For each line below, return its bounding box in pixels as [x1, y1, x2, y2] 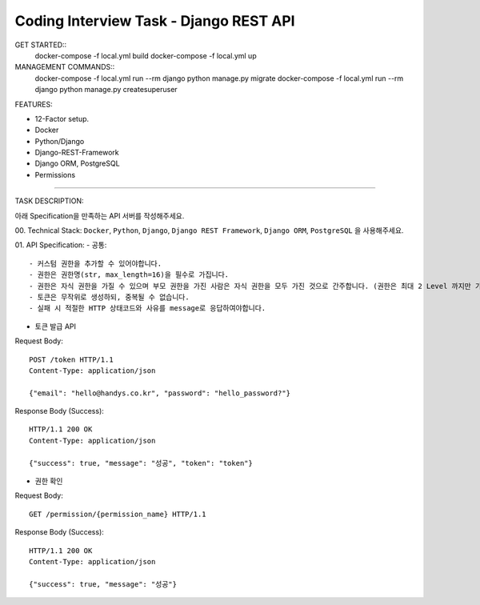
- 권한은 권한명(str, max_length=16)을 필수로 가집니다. [29, 270, 230, 279]
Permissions [34, 170, 76, 179]
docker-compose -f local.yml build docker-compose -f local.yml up [34, 50, 257, 60]
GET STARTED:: [14, 40, 67, 50]
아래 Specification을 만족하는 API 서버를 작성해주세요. [14, 210, 185, 220]
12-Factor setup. [34, 114, 90, 123]
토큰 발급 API [34, 321, 76, 331]
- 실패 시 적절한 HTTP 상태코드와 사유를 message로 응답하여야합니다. [29, 304, 266, 313]
